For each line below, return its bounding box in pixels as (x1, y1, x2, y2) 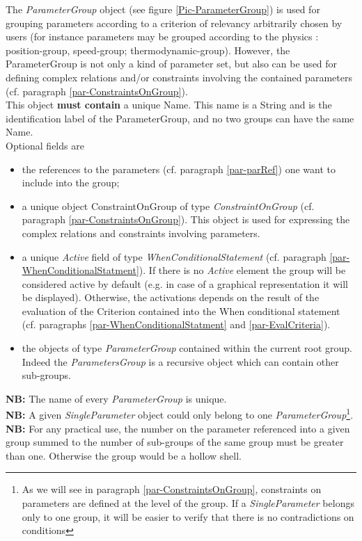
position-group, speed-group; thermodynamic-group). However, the (6, 42, 290, 57)
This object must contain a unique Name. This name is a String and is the (6, 97, 332, 112)
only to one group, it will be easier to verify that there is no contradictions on (22, 509, 354, 524)
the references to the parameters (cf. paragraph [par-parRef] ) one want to (22, 161, 336, 176)
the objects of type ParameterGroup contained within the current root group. (22, 341, 352, 355)
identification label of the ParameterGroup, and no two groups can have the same (6, 111, 354, 125)
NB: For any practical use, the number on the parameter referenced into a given (6, 421, 350, 435)
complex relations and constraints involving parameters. (22, 225, 260, 240)
